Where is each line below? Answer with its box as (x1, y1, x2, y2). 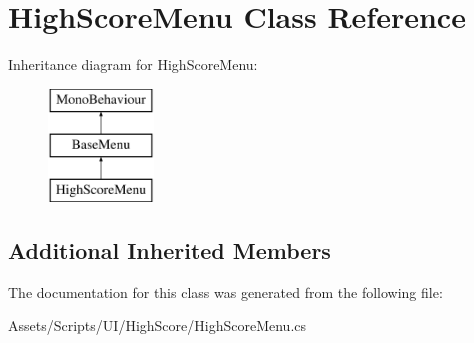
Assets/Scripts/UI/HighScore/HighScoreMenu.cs (8, 315, 307, 336)
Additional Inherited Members (8, 235, 331, 266)
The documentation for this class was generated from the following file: (8, 281, 443, 302)
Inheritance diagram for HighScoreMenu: (8, 54, 258, 75)
